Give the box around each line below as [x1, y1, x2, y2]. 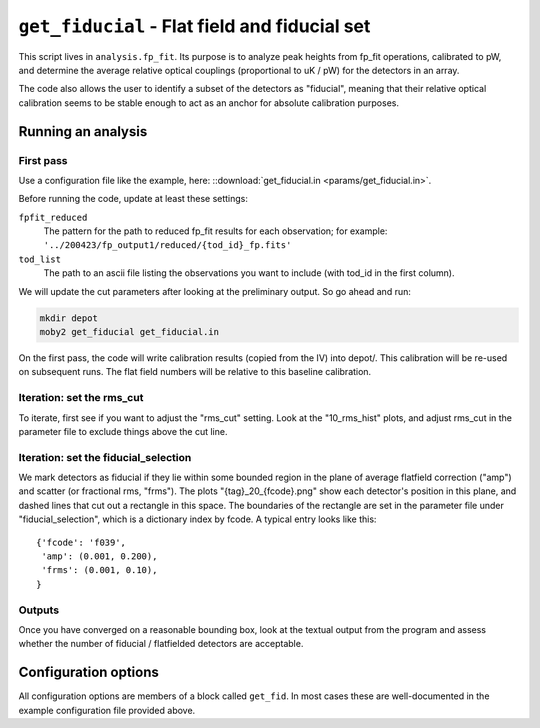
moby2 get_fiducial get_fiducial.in [39, 326, 220, 337]
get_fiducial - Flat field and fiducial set [18, 15, 371, 37]
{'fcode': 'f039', [36, 536, 127, 548]
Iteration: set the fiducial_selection [18, 450, 192, 464]
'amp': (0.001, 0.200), [41, 550, 158, 562]
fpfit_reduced [18, 211, 88, 223]
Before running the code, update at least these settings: [18, 193, 249, 205]
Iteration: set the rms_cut [18, 391, 144, 405]
